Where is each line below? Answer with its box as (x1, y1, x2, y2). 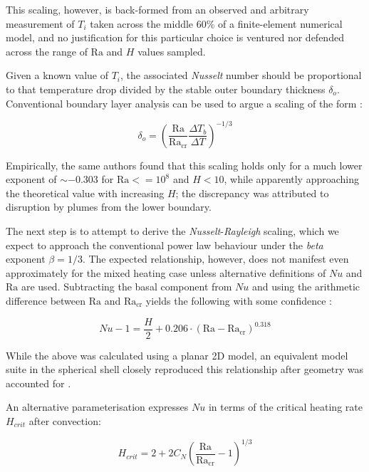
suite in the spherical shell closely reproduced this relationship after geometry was (6, 362, 364, 377)
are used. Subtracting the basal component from (21, 279, 232, 294)
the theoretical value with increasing (6, 185, 165, 200)
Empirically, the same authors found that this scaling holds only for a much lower (6, 157, 363, 172)
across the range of (6, 43, 88, 58)
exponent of (6, 172, 57, 187)
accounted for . (6, 375, 71, 390)
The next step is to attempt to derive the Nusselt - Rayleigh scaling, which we (6, 224, 339, 238)
